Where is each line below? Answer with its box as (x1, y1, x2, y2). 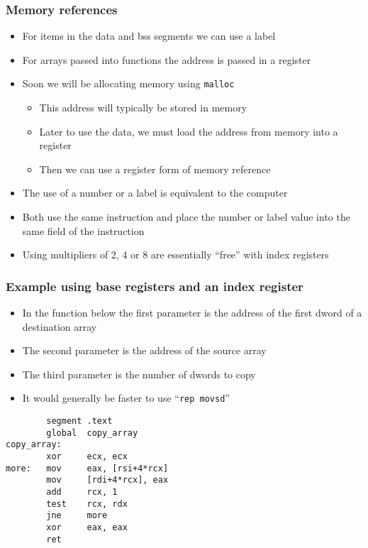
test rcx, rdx (46, 498, 128, 509)
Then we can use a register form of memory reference (39, 161, 271, 176)
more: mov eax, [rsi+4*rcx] (6, 463, 169, 473)
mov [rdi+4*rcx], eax (46, 475, 169, 486)
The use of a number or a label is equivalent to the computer (22, 185, 288, 200)
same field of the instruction (22, 223, 145, 238)
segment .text (46, 416, 113, 427)
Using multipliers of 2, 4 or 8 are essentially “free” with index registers (22, 247, 329, 262)
